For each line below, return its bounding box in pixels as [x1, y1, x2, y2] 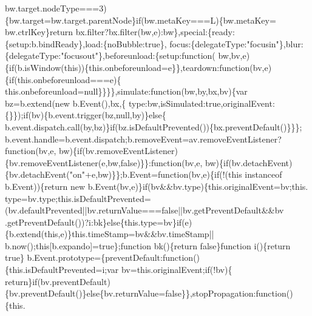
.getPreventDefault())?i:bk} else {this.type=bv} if [5, 215, 182, 228]
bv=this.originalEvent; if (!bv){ [121, 263, 232, 276]
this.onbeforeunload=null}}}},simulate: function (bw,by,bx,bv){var [5, 85, 248, 98]
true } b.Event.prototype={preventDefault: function [5, 251, 194, 264]
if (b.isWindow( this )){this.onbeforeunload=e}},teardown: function [9, 61, 250, 73]
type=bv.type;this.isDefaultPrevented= [5, 192, 151, 204]
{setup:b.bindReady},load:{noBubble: [5, 37, 145, 50]
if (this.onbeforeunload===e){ [9, 73, 121, 86]
